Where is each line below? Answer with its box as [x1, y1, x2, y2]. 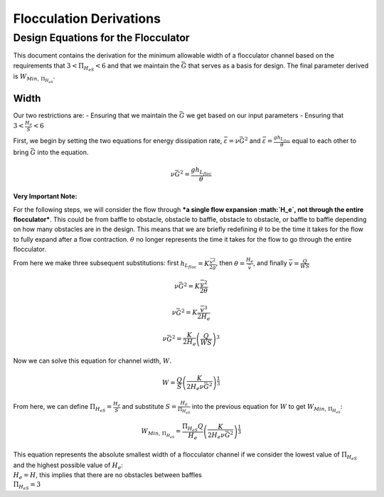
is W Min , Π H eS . [13, 72, 55, 85]
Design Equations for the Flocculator [13, 31, 190, 44]
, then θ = [215, 259, 245, 267]
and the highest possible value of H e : [13, 461, 124, 471]
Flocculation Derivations [13, 11, 161, 26]
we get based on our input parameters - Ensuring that [186, 111, 344, 120]
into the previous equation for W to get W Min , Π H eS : [192, 402, 343, 415]
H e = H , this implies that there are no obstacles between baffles [13, 471, 202, 481]
